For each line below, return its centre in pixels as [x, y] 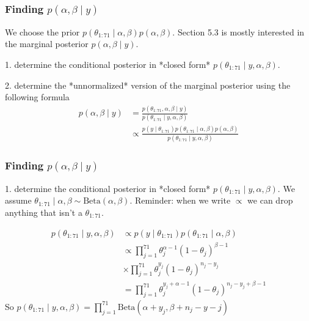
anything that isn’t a [44, 212]
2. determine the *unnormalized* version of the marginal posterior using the [148, 85]
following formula [37, 97]
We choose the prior [42, 31]
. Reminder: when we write [180, 200]
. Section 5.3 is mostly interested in [238, 31]
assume [18, 200]
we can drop [270, 200]
